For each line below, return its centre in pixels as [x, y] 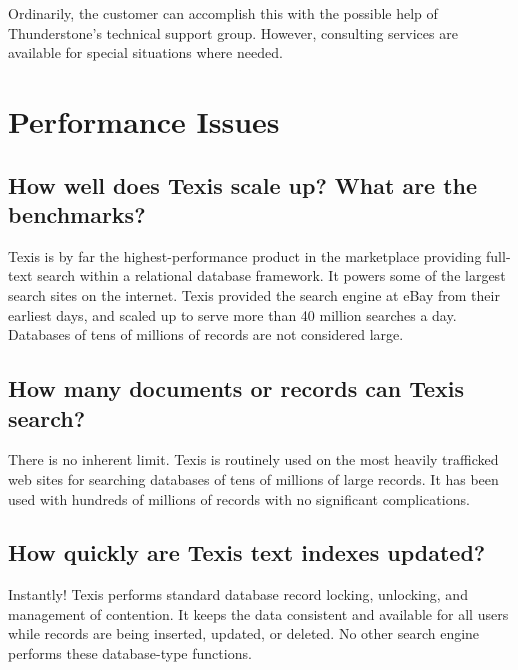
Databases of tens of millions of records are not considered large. [206, 334]
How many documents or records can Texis [236, 388]
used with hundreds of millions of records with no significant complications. [239, 498]
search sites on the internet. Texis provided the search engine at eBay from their [254, 294]
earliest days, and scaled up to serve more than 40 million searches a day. [232, 314]
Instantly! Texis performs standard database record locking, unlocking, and [238, 594]
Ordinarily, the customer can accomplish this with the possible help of [223, 13]
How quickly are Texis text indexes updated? [247, 552]
